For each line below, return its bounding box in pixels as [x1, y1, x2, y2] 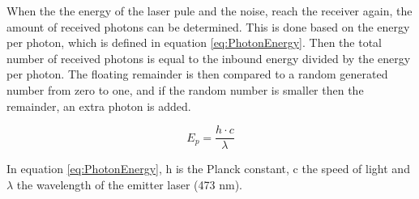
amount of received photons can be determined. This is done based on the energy [6, 18, 410, 35]
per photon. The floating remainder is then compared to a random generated [6, 66, 388, 83]
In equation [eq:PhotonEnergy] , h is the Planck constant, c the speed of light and [6, 160, 410, 177]
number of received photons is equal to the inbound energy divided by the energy [6, 49, 411, 66]
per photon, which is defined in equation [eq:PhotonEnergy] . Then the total [6, 34, 383, 51]
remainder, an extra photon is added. [6, 97, 191, 114]
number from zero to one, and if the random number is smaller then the [6, 81, 364, 98]
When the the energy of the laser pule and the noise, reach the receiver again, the [6, 2, 413, 19]
